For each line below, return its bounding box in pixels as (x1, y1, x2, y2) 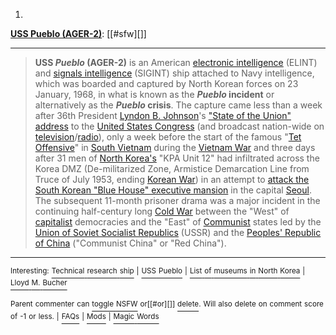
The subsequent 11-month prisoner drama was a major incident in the (34, 195, 321, 206)
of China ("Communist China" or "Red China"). (34, 237, 227, 249)
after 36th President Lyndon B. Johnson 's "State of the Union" (34, 110, 292, 121)
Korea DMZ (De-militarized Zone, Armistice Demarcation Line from (34, 163, 310, 174)
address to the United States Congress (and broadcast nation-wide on (34, 120, 325, 132)
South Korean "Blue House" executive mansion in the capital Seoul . (34, 184, 312, 196)
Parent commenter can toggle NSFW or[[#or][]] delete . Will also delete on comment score (10, 299, 324, 309)
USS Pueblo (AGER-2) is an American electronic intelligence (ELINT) (34, 57, 318, 68)
